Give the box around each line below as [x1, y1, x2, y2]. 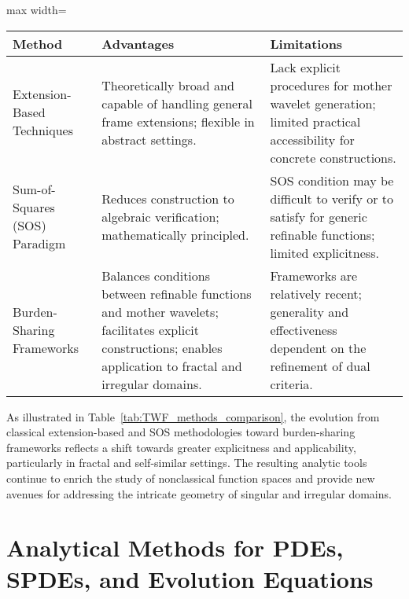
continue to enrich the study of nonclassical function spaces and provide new [6, 469, 375, 486]
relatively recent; [270, 284, 363, 303]
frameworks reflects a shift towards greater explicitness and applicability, [6, 439, 356, 455]
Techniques [13, 121, 73, 140]
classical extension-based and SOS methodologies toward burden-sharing [6, 424, 356, 440]
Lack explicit [270, 57, 341, 76]
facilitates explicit [101, 320, 199, 339]
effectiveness [270, 320, 337, 339]
